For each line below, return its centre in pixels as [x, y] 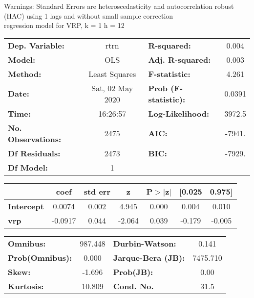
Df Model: [28, 167]
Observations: [35, 139]
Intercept [26, 206]
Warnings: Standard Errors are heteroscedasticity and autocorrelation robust [119, 6]
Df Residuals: [34, 153]
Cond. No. [133, 286]
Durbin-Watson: [145, 243]
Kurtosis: [26, 286]
